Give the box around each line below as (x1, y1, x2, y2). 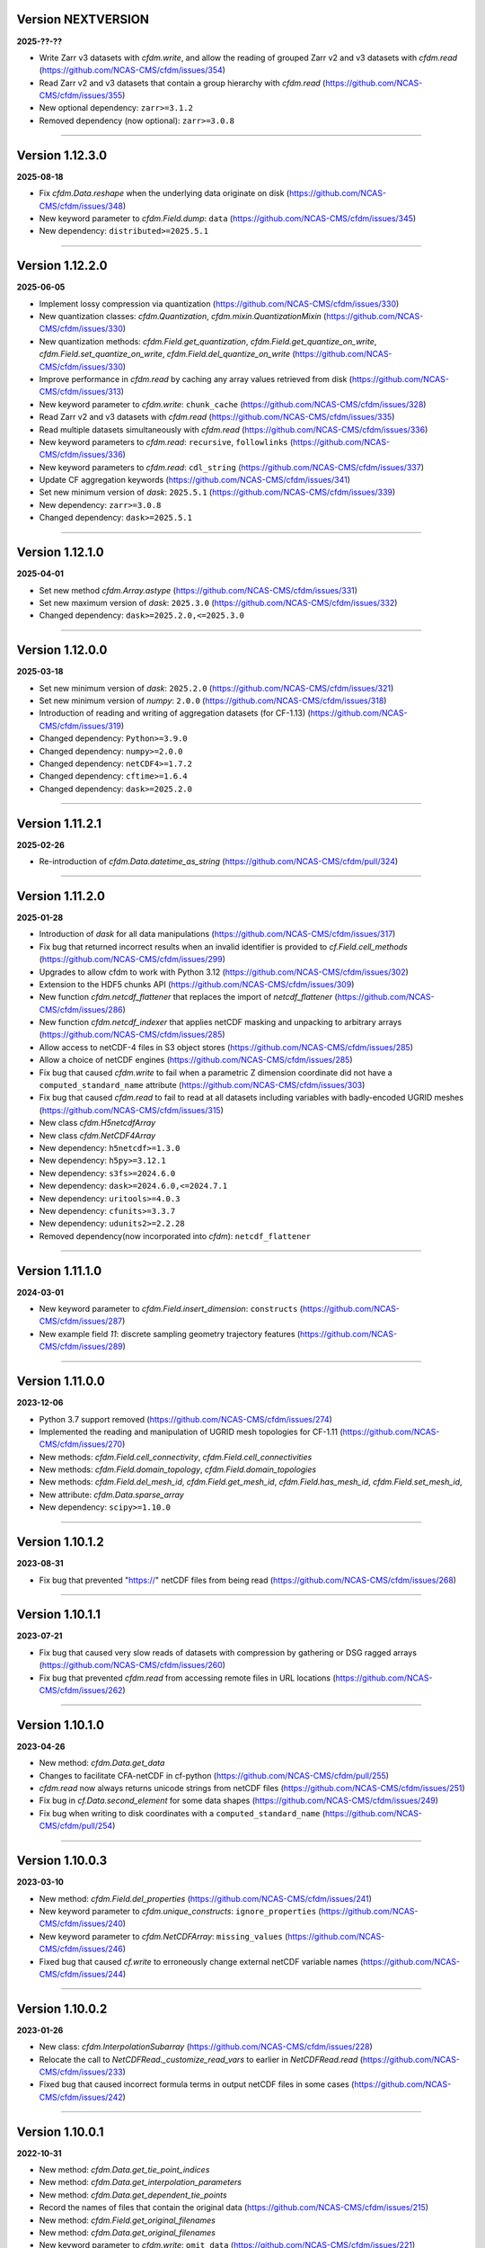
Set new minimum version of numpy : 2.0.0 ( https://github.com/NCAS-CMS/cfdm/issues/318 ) (39, 695, 387, 706)
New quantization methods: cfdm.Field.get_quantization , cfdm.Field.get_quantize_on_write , (39, 335, 377, 346)
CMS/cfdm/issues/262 (39, 1685, 123, 1695)
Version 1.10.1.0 (16, 1717, 105, 1733)
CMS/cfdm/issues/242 (39, 2092, 123, 2102)
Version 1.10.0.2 (16, 2001, 108, 2016)
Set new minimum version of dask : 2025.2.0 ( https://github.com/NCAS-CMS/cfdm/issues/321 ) (39, 682, 394, 693)
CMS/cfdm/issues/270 (39, 1439, 123, 1450)
